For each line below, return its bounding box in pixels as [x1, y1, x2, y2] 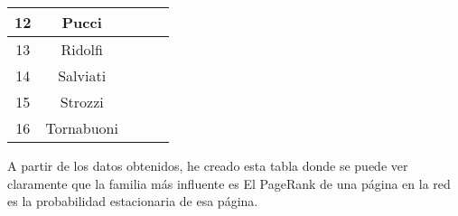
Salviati [58, 65, 107, 86]
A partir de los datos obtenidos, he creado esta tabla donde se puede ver [7, 156, 408, 174]
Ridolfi [61, 39, 103, 60]
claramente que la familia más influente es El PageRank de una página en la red [7, 174, 451, 193]
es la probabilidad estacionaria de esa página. [7, 192, 258, 211]
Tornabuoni [45, 117, 118, 138]
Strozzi [60, 91, 104, 112]
